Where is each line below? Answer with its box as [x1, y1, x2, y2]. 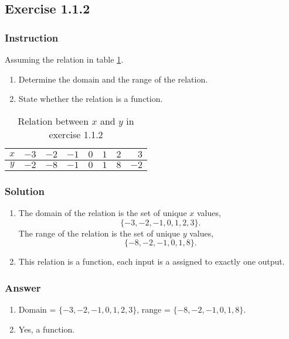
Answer [5, 280, 41, 295]
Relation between [18, 114, 89, 128]
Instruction [5, 30, 59, 44]
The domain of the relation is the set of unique [18, 207, 187, 218]
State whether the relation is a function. [18, 93, 163, 105]
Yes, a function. [18, 323, 75, 335]
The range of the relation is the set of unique [18, 227, 180, 239]
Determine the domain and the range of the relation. [18, 73, 208, 85]
